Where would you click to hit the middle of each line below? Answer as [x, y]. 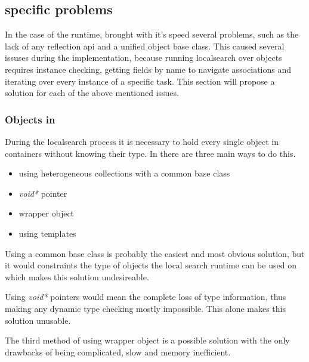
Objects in [30, 119]
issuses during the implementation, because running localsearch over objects [143, 58]
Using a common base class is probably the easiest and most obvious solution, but [155, 253]
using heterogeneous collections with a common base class [124, 173]
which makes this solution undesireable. [77, 276]
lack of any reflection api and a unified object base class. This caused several [145, 46]
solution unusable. [38, 320]
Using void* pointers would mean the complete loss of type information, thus [146, 297]
